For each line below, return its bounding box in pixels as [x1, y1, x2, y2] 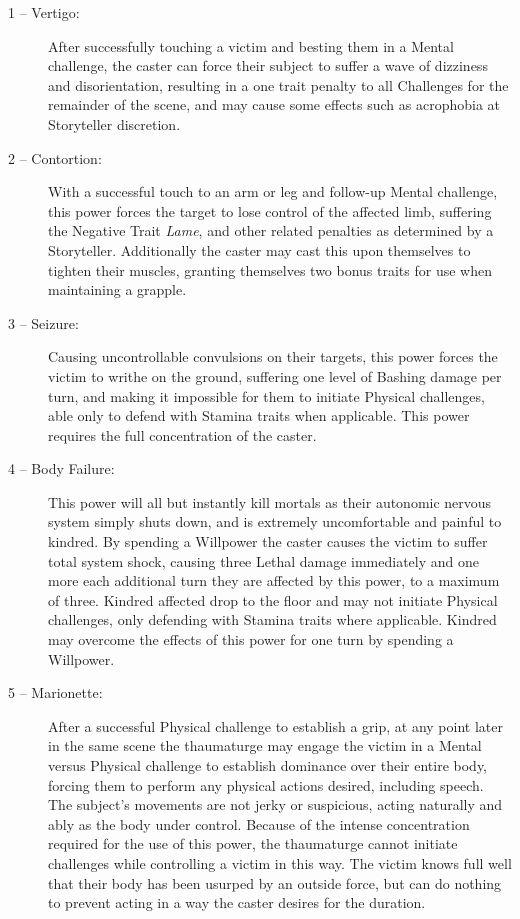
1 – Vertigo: [8, 2, 80, 22]
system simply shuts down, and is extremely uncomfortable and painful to [48, 511, 502, 532]
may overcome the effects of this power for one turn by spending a [48, 629, 454, 650]
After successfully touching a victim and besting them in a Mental [48, 35, 454, 56]
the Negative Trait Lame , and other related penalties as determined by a [48, 220, 494, 241]
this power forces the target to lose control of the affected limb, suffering [48, 200, 492, 221]
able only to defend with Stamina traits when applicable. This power [48, 405, 470, 426]
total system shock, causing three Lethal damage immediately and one [48, 550, 480, 571]
